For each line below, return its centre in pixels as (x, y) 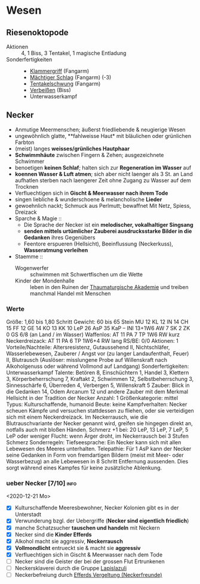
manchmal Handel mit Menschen (70, 293)
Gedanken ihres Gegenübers (59, 237)
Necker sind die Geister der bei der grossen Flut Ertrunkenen (90, 561)
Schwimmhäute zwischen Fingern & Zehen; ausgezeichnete (89, 155)
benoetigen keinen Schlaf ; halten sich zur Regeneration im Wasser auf (103, 167)
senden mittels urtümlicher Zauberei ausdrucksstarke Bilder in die (108, 231)
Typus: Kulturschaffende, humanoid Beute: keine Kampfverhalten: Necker (97, 404)
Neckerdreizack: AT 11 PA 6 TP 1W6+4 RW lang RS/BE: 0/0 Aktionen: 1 (93, 341)
